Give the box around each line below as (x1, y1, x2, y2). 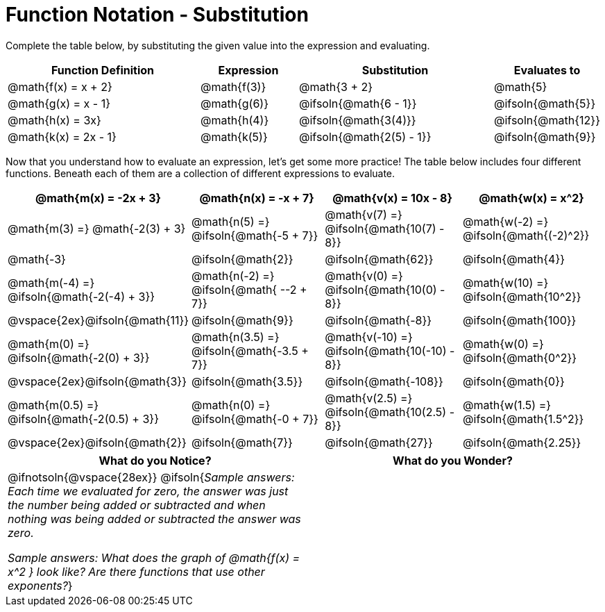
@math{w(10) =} (463, 275, 549, 290)
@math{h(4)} (200, 113, 269, 127)
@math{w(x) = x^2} (479, 190, 584, 205)
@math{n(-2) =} (191, 268, 275, 283)
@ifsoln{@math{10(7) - (325, 221, 445, 235)
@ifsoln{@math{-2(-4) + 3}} (8, 289, 155, 304)
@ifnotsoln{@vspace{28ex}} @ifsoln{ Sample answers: (8, 470, 295, 484)
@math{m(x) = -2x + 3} (35, 190, 162, 205)
